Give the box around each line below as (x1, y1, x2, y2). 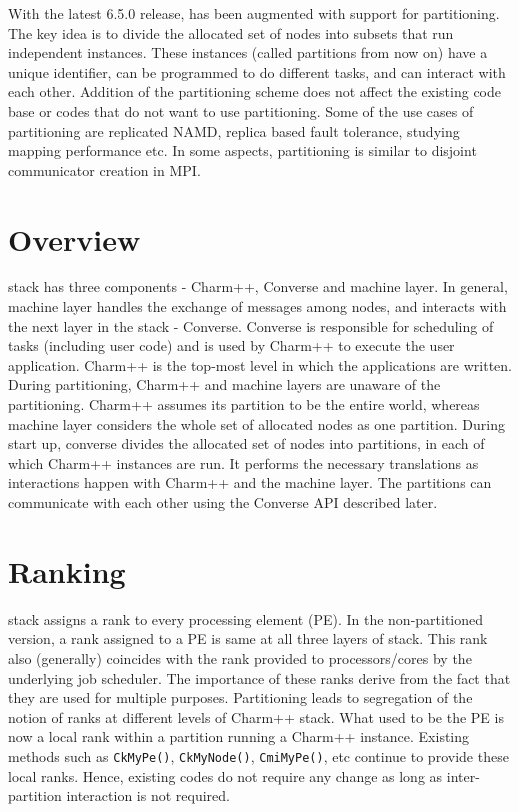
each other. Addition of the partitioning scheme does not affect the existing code (8, 81, 502, 102)
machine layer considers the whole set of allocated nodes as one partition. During (8, 413, 505, 434)
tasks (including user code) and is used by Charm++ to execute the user (8, 335, 455, 356)
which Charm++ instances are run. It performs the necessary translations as (8, 452, 479, 473)
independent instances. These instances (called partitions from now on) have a (8, 42, 488, 63)
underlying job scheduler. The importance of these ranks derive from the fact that (8, 667, 511, 688)
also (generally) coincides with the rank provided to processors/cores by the (8, 647, 472, 668)
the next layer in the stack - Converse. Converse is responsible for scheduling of (8, 315, 494, 336)
